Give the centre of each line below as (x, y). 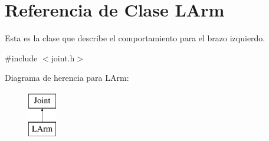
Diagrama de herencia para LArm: (67, 78)
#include (21, 58)
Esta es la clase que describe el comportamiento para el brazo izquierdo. (135, 38)
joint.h (63, 58)
